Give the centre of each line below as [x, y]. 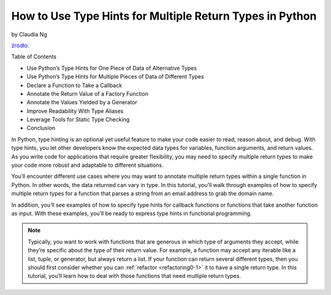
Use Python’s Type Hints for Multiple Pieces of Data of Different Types [116, 77]
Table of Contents [34, 57]
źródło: [20, 45]
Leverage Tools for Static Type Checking [78, 120]
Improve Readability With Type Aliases [75, 111]
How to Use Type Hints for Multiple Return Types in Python [164, 16]
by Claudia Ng [29, 34]
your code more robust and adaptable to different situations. [87, 165]
